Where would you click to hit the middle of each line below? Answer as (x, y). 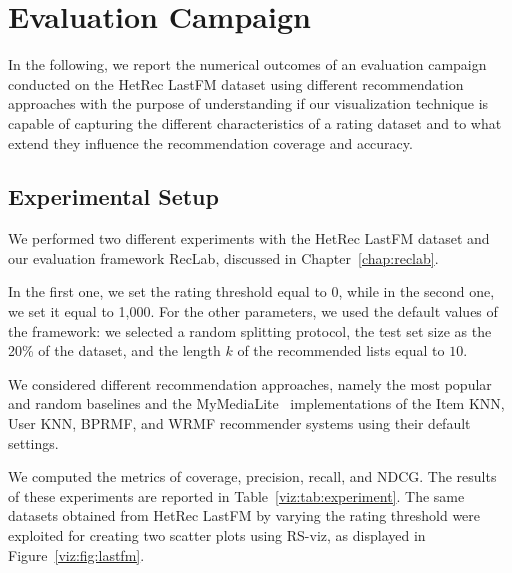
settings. (33, 442)
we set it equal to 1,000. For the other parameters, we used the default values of (253, 311)
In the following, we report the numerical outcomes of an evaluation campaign (247, 64)
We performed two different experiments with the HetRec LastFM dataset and (249, 238)
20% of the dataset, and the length (114, 350)
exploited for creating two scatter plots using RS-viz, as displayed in (217, 535)
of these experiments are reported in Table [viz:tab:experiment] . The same (236, 495)
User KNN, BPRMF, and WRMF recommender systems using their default (239, 423)
